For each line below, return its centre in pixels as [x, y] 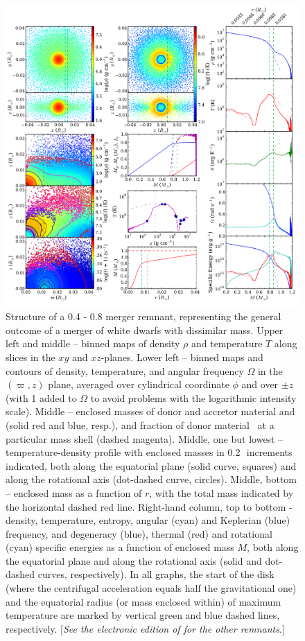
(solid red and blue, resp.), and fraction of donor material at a [140, 424]
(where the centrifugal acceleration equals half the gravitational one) [151, 588]
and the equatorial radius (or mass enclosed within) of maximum [143, 601]
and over [260, 384]
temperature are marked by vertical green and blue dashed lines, [143, 615]
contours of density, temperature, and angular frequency [125, 370]
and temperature [227, 343]
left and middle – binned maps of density [93, 343]
